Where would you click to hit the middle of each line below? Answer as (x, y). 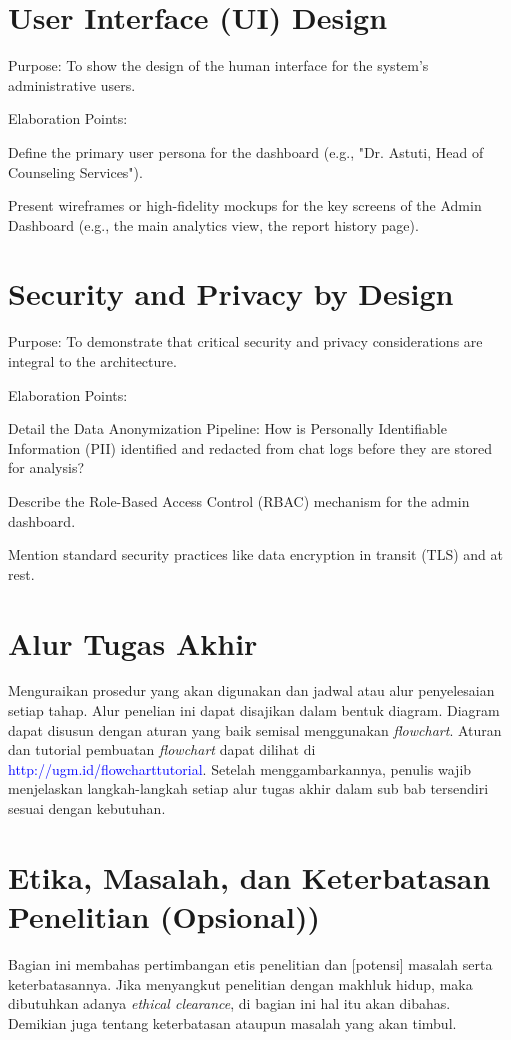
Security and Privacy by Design (231, 293)
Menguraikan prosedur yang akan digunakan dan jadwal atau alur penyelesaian (251, 690)
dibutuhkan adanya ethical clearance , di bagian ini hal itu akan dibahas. (229, 1003)
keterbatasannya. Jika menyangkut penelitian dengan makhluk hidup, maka (240, 983)
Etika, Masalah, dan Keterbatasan (249, 876)
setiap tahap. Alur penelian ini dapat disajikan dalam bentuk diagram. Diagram (254, 710)
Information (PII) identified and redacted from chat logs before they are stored (250, 447)
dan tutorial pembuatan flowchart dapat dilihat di (162, 749)
